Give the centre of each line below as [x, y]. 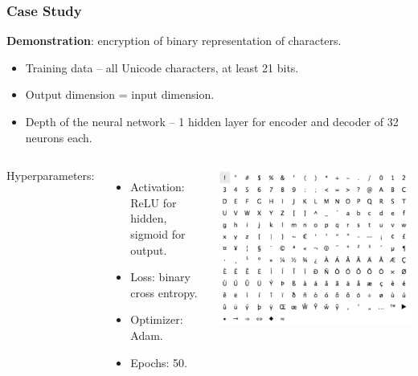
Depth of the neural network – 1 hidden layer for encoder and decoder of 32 [212, 121]
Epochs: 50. [159, 362]
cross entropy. [164, 292]
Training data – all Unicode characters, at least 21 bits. [162, 67]
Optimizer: [157, 319]
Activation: [158, 187]
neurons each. [59, 137]
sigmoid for [158, 233]
